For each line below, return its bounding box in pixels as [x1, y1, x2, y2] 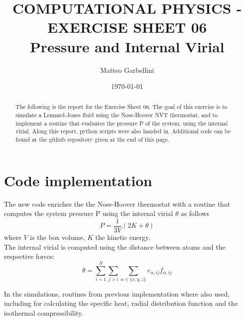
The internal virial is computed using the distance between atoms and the [4, 241, 225, 252]
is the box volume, [30, 232, 85, 242]
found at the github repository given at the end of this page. [15, 135, 170, 144]
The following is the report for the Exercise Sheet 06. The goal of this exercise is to [15, 103, 227, 111]
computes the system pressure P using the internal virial [4, 208, 173, 218]
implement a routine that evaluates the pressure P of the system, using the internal [15, 119, 228, 127]
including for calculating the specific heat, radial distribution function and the [4, 298, 238, 308]
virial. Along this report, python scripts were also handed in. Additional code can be [15, 127, 231, 135]
